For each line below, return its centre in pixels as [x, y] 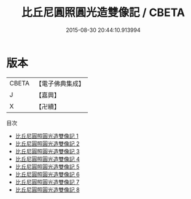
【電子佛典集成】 [60, 84]
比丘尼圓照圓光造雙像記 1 [47, 136]
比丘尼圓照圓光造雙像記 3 [47, 151]
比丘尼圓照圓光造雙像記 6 [47, 174]
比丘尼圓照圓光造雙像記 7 [47, 182]
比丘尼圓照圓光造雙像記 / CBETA [103, 13]
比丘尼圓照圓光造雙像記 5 [47, 166]
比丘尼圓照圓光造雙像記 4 [47, 159]
